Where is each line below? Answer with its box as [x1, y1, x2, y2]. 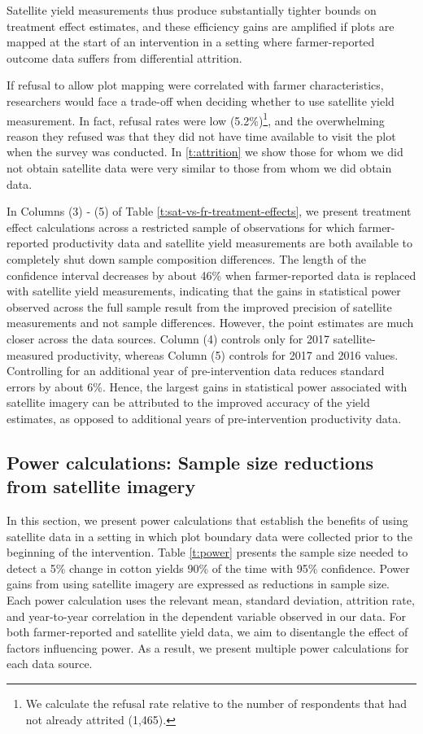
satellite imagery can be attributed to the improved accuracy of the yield [7, 394, 370, 411]
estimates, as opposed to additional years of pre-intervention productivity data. [7, 409, 402, 426]
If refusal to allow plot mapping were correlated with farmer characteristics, [7, 76, 384, 94]
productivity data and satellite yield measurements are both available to [52, 234, 412, 251]
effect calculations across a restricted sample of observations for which [7, 218, 355, 235]
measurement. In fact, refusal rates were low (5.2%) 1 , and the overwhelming [7, 109, 385, 129]
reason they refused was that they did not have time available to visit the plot [7, 127, 396, 144]
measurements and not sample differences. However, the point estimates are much [7, 314, 414, 331]
